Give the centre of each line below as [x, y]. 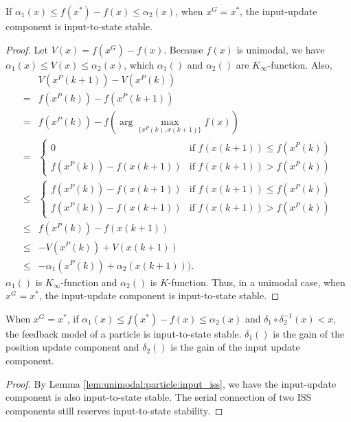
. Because [183, 49]
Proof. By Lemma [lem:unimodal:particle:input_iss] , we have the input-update [171, 383]
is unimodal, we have [281, 49]
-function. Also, [300, 64]
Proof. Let [27, 49]
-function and [89, 282]
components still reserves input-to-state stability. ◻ [114, 410]
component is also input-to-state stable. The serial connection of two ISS [159, 397]
